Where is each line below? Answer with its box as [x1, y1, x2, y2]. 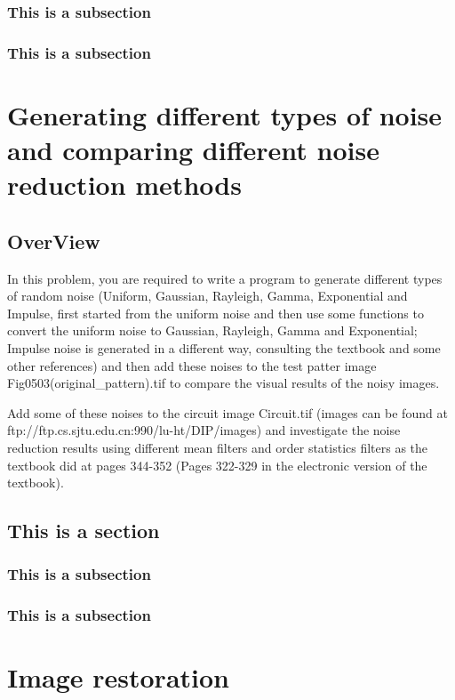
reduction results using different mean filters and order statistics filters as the [7, 438, 428, 456]
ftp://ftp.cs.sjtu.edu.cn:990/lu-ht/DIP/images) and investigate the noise [7, 421, 401, 439]
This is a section [7, 517, 160, 544]
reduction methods [7, 166, 242, 203]
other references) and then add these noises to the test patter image [7, 356, 377, 374]
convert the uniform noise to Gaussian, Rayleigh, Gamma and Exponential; [7, 321, 418, 340]
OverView [7, 227, 100, 254]
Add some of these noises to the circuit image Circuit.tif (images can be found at [7, 403, 448, 422]
